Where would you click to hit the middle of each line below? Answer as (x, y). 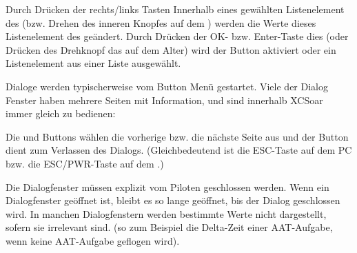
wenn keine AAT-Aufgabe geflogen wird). (93, 240)
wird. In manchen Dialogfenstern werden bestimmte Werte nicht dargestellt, (166, 213)
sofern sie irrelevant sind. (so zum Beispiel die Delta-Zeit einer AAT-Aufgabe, (169, 227)
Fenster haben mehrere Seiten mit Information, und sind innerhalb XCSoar (164, 100)
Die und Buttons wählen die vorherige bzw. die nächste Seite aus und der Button (177, 136)
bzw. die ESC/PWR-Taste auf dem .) (85, 163)
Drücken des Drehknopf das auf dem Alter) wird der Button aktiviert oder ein (171, 49)
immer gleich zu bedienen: (61, 113)
